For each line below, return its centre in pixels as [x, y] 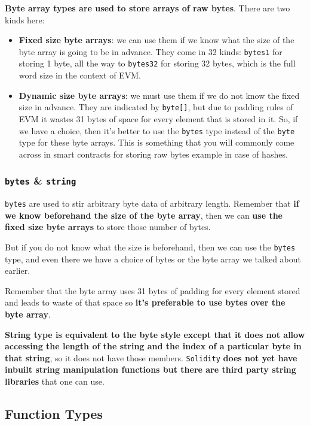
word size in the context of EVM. [80, 75]
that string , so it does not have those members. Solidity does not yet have [151, 357]
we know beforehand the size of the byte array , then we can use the [144, 215]
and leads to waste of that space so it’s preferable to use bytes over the [145, 302]
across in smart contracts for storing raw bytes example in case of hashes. [153, 154]
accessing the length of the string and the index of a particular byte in [153, 346]
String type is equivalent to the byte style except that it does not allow [155, 334]
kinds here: [25, 19]
